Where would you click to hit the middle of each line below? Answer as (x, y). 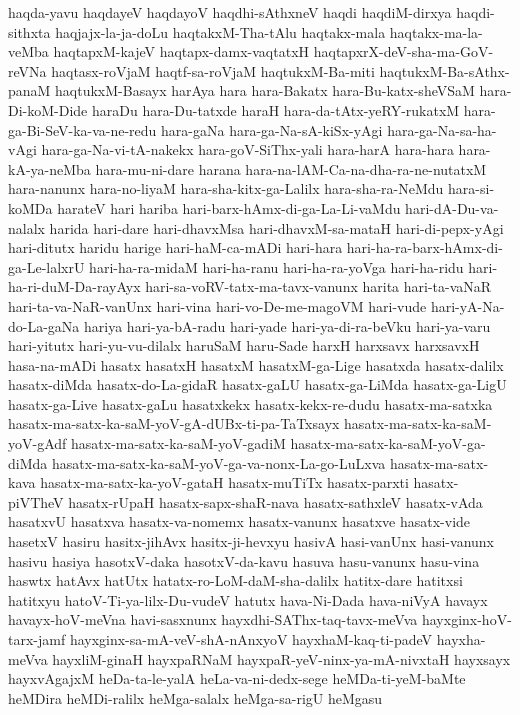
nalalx (26, 227)
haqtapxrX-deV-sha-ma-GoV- (403, 51)
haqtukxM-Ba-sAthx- (444, 70)
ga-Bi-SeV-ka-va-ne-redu (82, 129)
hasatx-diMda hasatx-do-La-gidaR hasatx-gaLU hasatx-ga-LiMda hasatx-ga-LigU (257, 384)
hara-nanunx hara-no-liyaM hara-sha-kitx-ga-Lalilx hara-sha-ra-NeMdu (226, 188)
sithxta (29, 31)
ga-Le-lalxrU (46, 266)
